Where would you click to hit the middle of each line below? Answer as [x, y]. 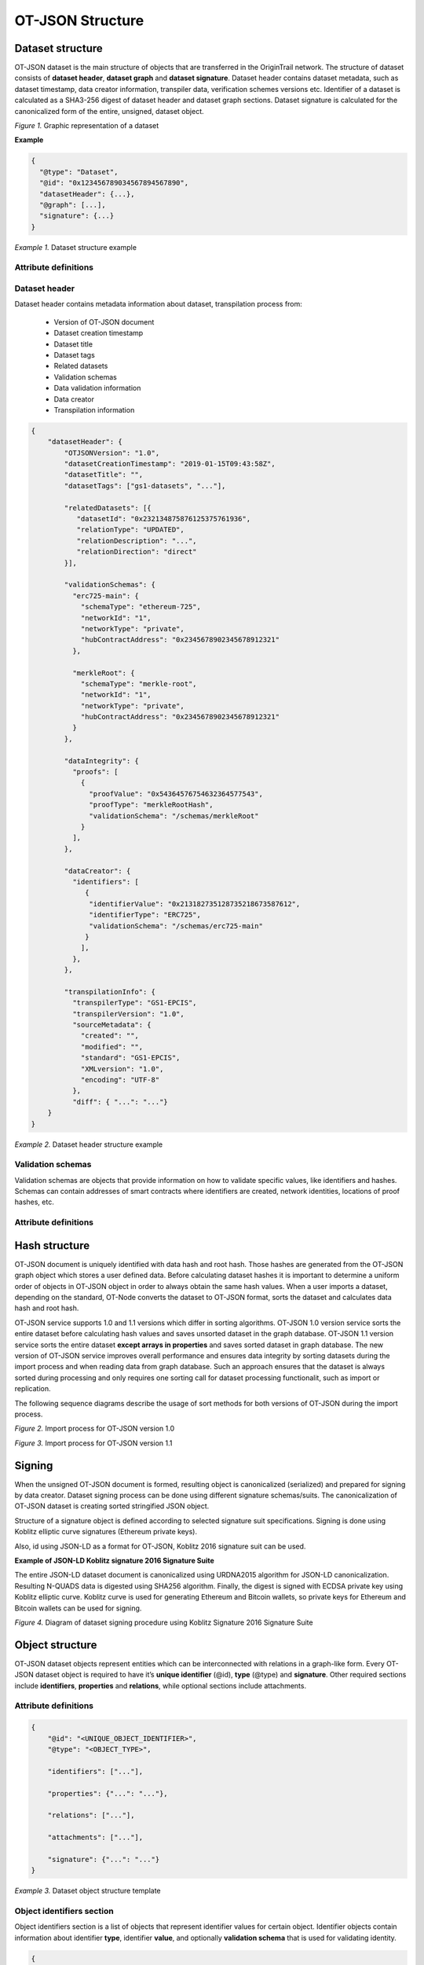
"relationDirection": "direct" [137, 552]
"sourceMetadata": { [112, 1025]
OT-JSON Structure [79, 20]
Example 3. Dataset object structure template [88, 1891]
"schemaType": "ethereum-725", [141, 607]
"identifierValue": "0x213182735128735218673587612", [195, 904]
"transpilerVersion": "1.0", [128, 1014]
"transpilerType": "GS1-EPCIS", [134, 1003]
